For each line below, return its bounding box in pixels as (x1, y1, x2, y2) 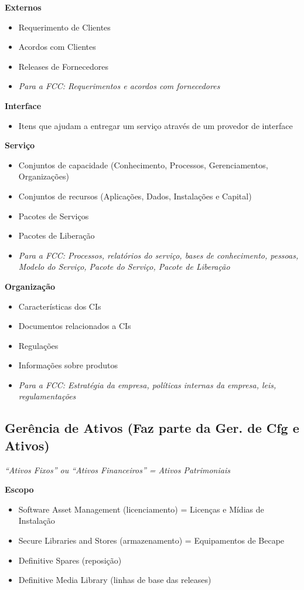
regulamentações (18, 390, 76, 402)
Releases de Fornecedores (18, 60, 108, 72)
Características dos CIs (18, 300, 101, 312)
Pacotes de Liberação (18, 229, 95, 242)
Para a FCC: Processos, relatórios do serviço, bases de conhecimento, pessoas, (18, 249, 299, 261)
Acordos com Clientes (18, 40, 96, 53)
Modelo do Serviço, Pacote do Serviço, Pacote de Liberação (18, 260, 230, 273)
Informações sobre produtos (18, 359, 118, 371)
